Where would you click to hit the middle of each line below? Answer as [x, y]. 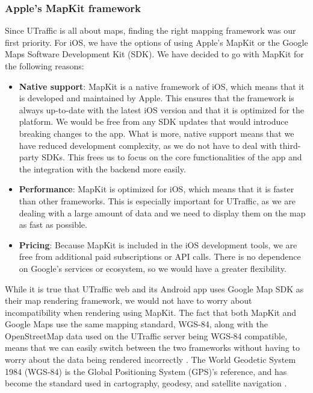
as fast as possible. [53, 225]
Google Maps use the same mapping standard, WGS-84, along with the [136, 324]
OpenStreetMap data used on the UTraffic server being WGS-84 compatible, [146, 335]
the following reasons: [45, 66]
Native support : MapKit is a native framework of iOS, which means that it [162, 86]
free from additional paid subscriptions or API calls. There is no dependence [160, 256]
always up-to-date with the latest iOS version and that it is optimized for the [162, 109]
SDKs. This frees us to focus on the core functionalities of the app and [172, 157]
